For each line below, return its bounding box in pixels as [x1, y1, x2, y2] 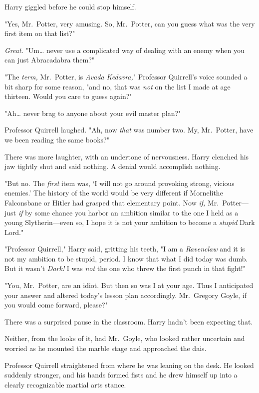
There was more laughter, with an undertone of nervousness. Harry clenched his [4, 151, 249, 161]
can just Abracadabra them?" [4, 54, 95, 65]
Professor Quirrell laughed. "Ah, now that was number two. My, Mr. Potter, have [4, 124, 254, 135]
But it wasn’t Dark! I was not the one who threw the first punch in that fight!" [4, 263, 246, 273]
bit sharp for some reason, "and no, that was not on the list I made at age [4, 81, 231, 91]
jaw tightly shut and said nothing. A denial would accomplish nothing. [4, 161, 221, 171]
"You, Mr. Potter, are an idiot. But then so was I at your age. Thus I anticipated [4, 280, 254, 290]
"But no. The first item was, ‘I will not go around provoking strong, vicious [4, 177, 235, 188]
